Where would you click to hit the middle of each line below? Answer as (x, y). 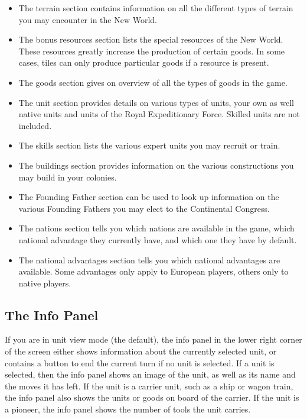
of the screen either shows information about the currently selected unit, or (141, 351)
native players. (45, 283)
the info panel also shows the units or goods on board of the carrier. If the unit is (152, 397)
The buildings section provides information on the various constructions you (156, 165)
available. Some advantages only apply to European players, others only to (153, 271)
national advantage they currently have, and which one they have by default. (158, 239)
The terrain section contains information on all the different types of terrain (156, 8)
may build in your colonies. (68, 177)
